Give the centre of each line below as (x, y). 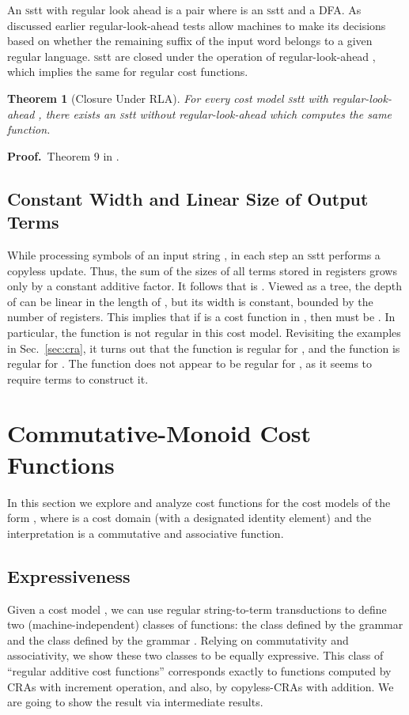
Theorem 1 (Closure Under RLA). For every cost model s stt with (168, 98)
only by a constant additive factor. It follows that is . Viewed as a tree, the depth (204, 286)
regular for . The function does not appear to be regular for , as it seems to (190, 363)
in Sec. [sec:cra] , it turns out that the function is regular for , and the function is (204, 348)
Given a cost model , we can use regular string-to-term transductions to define (197, 609)
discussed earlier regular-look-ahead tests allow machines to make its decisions (197, 25)
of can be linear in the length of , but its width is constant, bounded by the (190, 301)
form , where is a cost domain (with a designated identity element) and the (189, 518)
